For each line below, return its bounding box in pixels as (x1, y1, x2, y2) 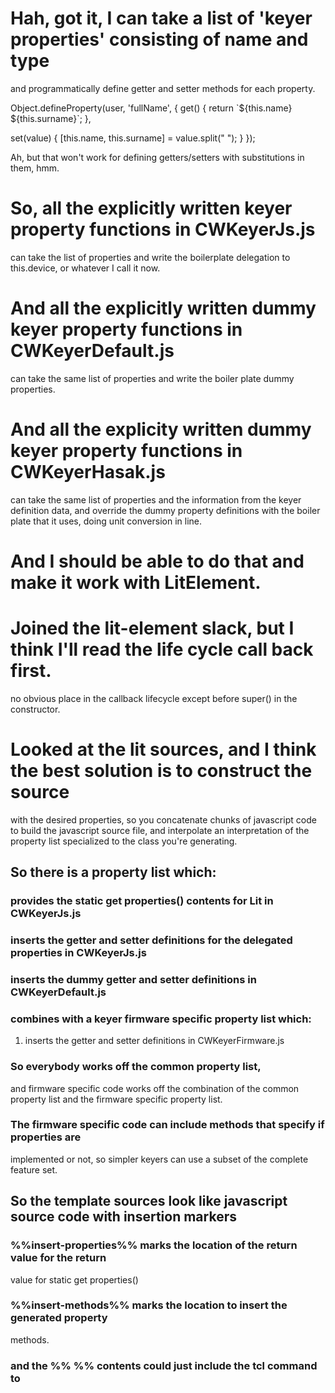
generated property (10, 1311, 108, 1325)
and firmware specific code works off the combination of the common (10, 1082, 300, 1094)
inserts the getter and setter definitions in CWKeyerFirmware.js (24, 1035, 285, 1047)
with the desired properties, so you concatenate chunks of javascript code (10, 813, 317, 826)
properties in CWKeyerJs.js (10, 946, 147, 960)
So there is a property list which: (10, 864, 217, 881)
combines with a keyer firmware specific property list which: (10, 1012, 312, 1026)
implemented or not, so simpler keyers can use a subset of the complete (10, 1153, 309, 1165)
